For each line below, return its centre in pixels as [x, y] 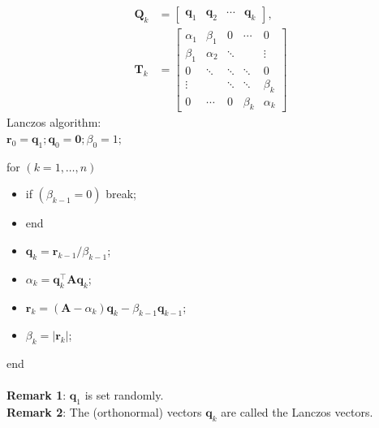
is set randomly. [124, 395]
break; [121, 194]
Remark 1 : [37, 395]
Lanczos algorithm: [54, 122]
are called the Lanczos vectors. [297, 412]
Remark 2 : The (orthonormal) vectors [104, 412]
